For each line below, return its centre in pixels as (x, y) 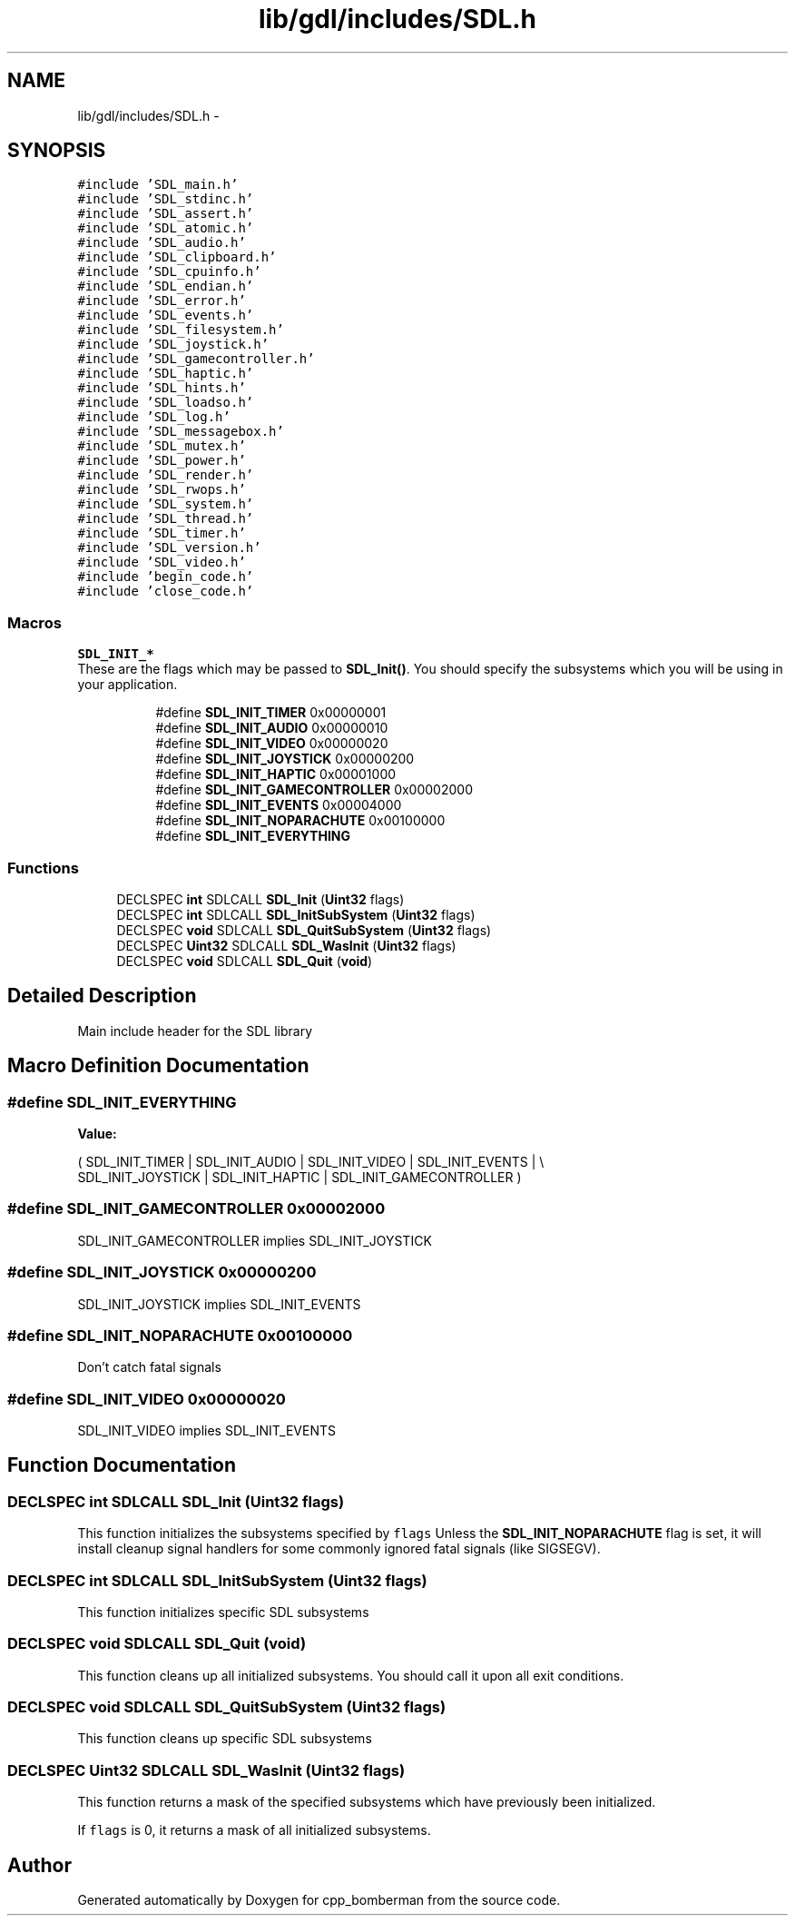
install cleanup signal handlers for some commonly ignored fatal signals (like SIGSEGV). (339, 1549)
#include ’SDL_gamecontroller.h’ (196, 359)
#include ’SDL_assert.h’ (166, 214)
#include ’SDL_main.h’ (158, 185)
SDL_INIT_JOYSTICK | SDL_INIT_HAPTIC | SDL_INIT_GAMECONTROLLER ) (299, 1177)
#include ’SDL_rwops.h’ (162, 490)
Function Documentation (122, 1465)
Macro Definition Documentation (158, 1066)
